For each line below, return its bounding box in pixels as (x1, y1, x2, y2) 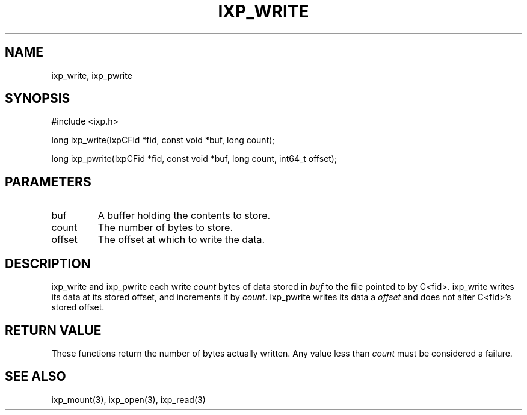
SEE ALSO (5, 369, 66, 384)
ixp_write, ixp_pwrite (51, 70, 132, 81)
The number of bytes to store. (97, 221, 233, 234)
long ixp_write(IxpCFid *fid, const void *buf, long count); (51, 135, 275, 146)
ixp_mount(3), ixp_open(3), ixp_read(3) (51, 394, 206, 405)
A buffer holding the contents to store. (97, 209, 271, 222)
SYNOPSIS (5, 91, 70, 106)
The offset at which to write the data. (97, 233, 265, 246)
